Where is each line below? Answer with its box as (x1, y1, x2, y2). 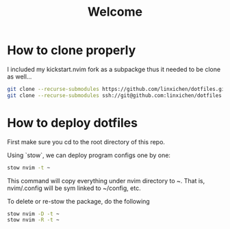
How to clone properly (7, 42, 136, 58)
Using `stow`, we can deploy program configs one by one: (7, 151, 171, 159)
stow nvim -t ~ (7, 164, 51, 171)
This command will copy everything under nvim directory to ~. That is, (7, 176, 205, 185)
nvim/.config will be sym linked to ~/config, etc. (7, 184, 142, 192)
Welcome (88, 4, 142, 20)
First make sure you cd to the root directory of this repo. (7, 137, 166, 146)
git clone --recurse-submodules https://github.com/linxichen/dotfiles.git (7, 85, 228, 92)
